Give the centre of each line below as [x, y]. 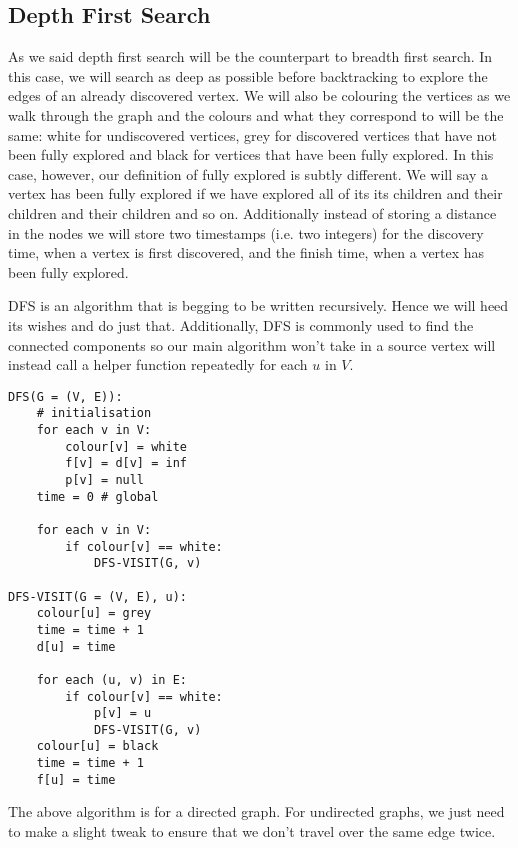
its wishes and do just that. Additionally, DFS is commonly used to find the [241, 324]
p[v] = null [105, 479]
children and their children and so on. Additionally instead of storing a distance [252, 212]
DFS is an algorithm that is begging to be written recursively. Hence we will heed [258, 305]
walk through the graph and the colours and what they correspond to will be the [256, 114]
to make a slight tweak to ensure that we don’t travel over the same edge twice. [252, 831]
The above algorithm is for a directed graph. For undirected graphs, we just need [256, 811]
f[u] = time [76, 779]
